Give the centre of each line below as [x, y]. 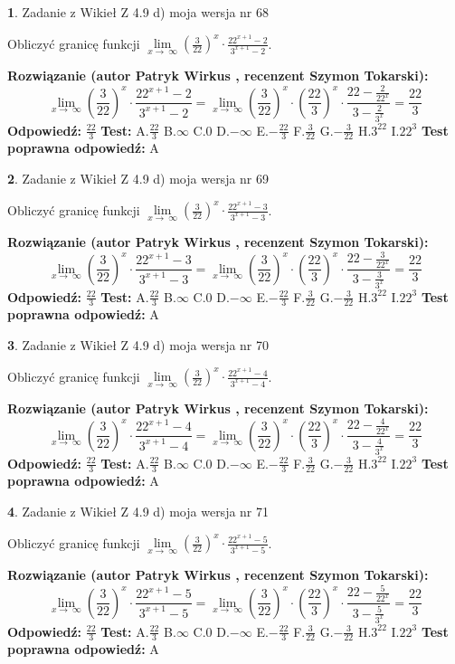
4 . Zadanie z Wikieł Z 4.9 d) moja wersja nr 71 [138, 511]
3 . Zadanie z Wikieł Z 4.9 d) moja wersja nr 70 [138, 344]
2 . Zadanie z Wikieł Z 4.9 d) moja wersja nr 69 [138, 178]
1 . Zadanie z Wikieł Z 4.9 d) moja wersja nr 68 [138, 12]
